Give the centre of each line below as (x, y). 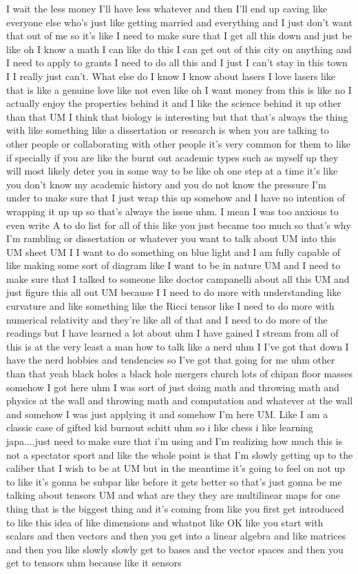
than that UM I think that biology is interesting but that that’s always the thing (177, 116)
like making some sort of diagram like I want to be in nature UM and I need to (173, 265)
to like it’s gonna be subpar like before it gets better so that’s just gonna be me (174, 481)
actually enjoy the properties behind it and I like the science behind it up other (174, 103)
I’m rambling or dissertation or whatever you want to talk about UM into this (171, 238)
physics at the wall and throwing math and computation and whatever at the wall (180, 400)
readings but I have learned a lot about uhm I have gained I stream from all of (172, 333)
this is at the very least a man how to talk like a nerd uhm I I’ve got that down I (178, 346)
